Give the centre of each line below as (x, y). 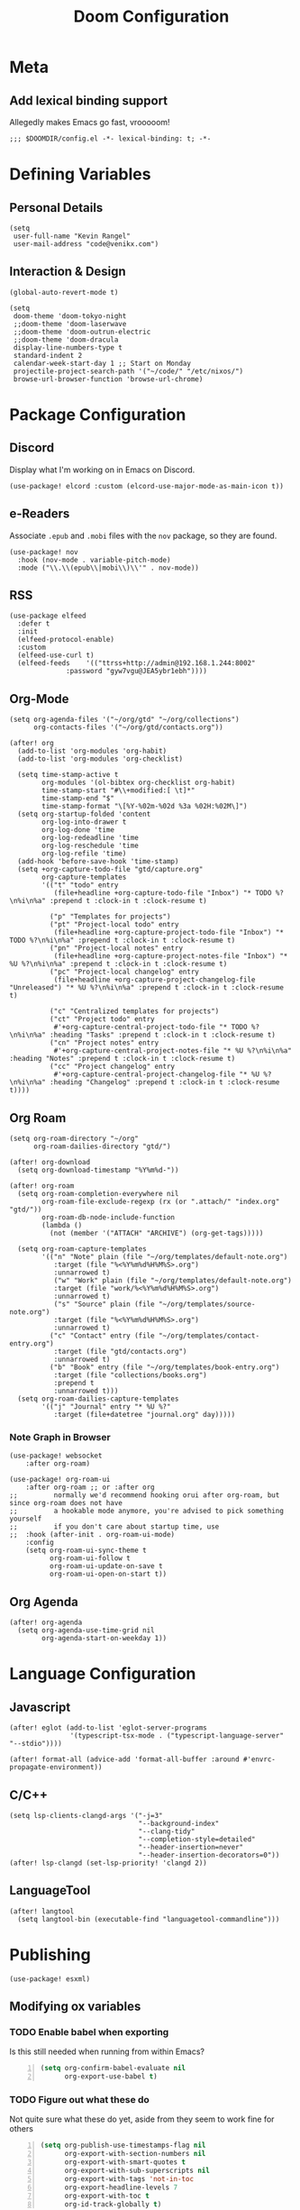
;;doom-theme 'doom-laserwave (70, 324)
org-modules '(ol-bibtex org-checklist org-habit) (139, 783)
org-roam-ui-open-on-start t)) (108, 1575)
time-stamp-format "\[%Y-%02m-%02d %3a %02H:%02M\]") (145, 807)
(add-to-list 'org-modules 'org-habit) (92, 751)
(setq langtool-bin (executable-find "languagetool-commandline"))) (149, 1919)
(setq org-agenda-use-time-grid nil (86, 1630)
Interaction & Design (68, 272)
